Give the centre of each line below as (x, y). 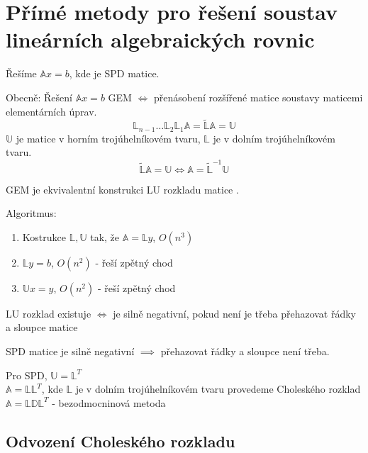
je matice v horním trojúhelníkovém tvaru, (108, 138)
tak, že (105, 236)
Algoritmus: (31, 213)
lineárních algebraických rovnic (160, 39)
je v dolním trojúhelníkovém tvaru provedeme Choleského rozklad (218, 389)
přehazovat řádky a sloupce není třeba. (245, 351)
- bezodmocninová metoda (109, 402)
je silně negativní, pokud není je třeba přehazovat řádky (235, 313)
